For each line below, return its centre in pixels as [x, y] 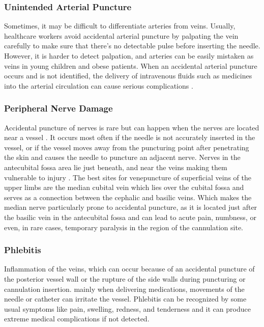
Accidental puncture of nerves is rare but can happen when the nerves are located [132, 127]
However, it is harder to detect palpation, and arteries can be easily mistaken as [129, 56]
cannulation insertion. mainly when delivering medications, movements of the [124, 289]
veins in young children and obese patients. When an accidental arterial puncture [131, 65]
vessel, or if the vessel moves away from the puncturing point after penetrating [127, 147]
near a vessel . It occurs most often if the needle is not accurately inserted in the [130, 137]
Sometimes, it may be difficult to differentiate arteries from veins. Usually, [120, 26]
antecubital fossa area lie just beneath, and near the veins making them [116, 167]
